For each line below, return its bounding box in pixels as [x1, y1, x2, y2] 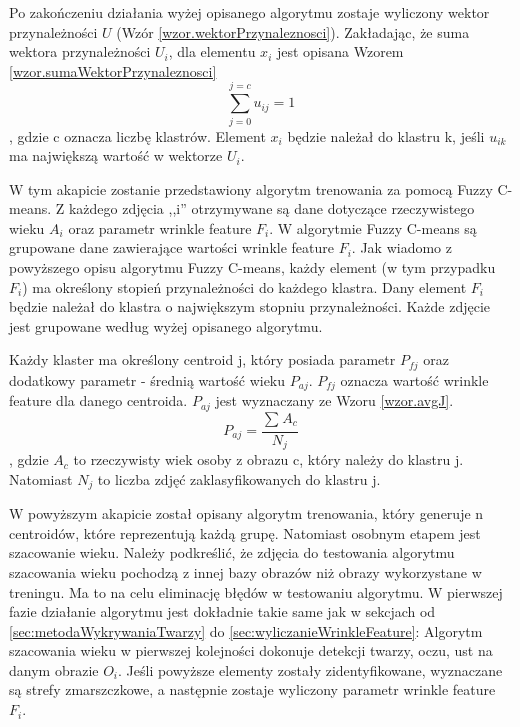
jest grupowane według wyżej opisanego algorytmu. [9, 315, 323, 336]
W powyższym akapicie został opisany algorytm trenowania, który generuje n [9, 503, 484, 524]
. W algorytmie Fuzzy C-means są [269, 217, 477, 238]
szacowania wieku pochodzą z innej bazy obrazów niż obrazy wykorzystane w [9, 561, 482, 582]
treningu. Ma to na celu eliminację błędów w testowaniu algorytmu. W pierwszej [9, 581, 503, 602]
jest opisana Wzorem [276, 41, 404, 62]
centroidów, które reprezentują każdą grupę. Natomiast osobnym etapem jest [9, 522, 481, 543]
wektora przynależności [9, 41, 151, 62]
